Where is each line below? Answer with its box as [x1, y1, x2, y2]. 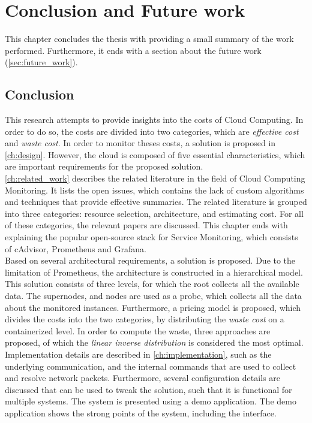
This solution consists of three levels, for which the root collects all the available [5, 277, 299, 290]
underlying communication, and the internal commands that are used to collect [5, 359, 296, 372]
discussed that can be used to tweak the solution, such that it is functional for [5, 383, 292, 395]
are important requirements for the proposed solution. [5, 160, 203, 173]
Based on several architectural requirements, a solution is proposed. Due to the [5, 254, 296, 267]
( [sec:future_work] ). [5, 56, 78, 68]
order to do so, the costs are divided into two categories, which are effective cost [5, 125, 299, 137]
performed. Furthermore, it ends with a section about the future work [5, 44, 262, 56]
